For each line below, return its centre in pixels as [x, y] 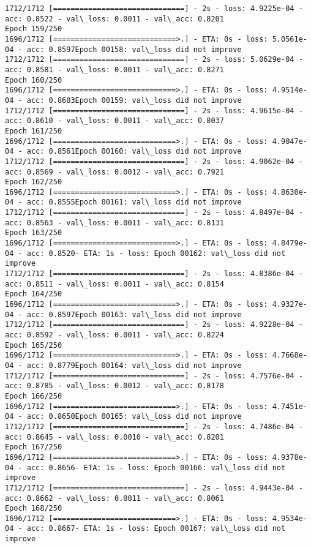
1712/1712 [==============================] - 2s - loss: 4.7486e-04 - [154, 426]
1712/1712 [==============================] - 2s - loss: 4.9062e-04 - [154, 161]
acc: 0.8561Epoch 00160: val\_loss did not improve [134, 152]
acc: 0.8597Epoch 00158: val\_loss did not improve [134, 49]
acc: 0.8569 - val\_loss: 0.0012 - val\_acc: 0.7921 [114, 172]
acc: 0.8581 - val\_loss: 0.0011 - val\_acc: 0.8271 [114, 69]
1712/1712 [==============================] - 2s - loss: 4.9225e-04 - [154, 9]
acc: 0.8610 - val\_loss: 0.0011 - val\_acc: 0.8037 [114, 121]
